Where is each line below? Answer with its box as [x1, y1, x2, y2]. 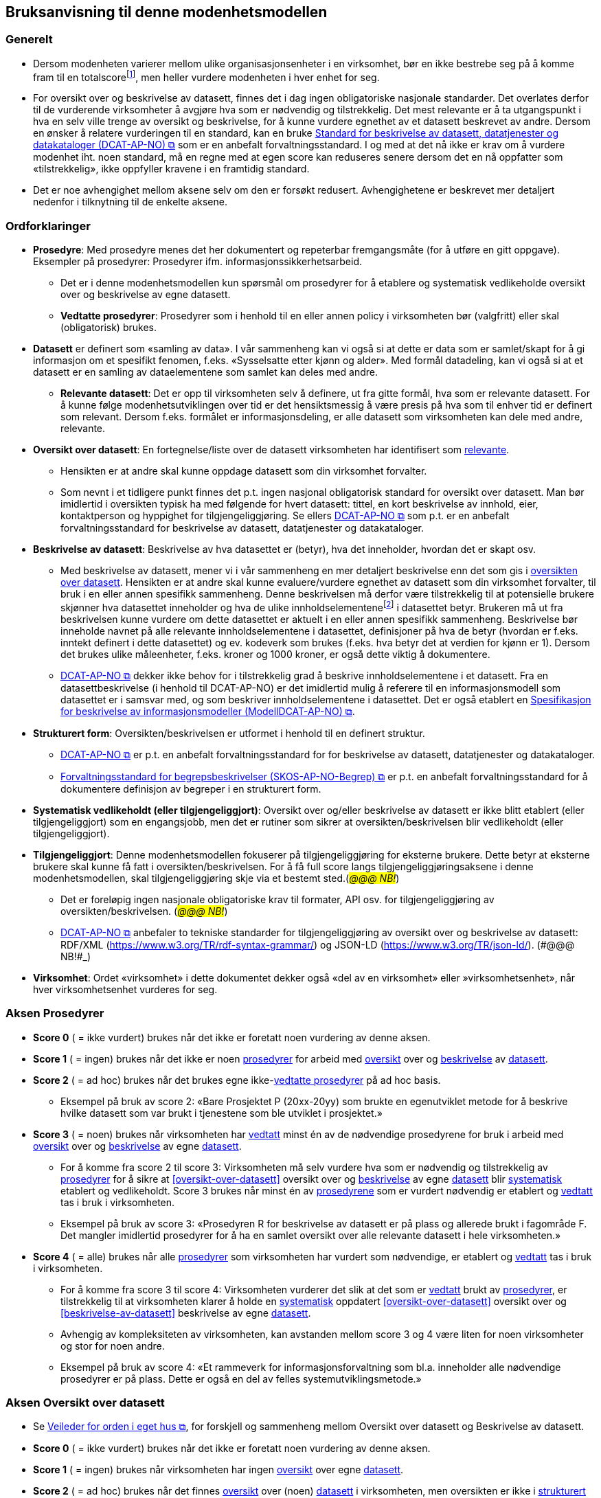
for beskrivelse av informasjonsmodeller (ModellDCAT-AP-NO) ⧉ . [60, 705, 355, 717]
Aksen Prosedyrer [5, 1006, 104, 1021]
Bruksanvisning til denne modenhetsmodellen [5, 3, 328, 21]
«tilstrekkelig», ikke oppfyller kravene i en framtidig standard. [33, 163, 310, 175]
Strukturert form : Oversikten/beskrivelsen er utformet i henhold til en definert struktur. [33, 727, 425, 739]
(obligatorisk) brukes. [60, 321, 157, 334]
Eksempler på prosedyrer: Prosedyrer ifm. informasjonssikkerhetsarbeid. [33, 256, 363, 268]
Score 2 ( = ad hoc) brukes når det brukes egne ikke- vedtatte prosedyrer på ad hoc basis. [33, 1074, 441, 1086]
